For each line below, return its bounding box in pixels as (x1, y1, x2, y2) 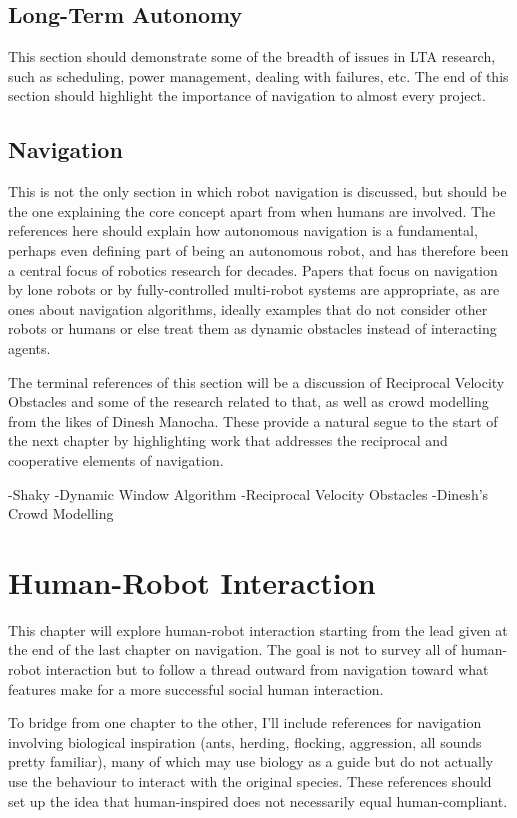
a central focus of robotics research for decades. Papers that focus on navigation (8, 259, 498, 280)
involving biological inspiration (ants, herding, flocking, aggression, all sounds (8, 731, 482, 752)
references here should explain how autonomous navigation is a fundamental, (8, 220, 478, 241)
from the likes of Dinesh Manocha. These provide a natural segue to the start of (8, 410, 498, 431)
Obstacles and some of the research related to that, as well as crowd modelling (8, 391, 489, 412)
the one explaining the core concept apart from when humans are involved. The (8, 200, 496, 221)
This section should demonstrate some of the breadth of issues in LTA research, (8, 46, 496, 67)
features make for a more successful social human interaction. (8, 678, 384, 699)
